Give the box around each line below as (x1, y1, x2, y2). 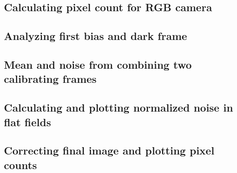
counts (4, 157, 37, 172)
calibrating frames (4, 71, 97, 86)
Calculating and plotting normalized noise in (4, 100, 233, 115)
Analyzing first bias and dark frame (4, 28, 187, 43)
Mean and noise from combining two (4, 57, 192, 72)
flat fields (4, 114, 51, 129)
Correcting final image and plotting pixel (4, 143, 215, 158)
